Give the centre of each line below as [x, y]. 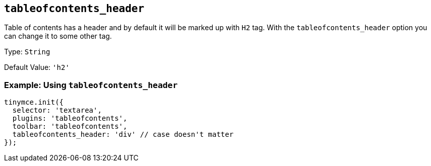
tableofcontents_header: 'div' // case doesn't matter [123, 135]
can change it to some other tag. [58, 36]
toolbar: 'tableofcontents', [70, 127]
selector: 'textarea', [57, 110]
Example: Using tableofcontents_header [91, 85]
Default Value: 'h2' [37, 67]
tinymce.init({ [34, 102]
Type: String [27, 52]
